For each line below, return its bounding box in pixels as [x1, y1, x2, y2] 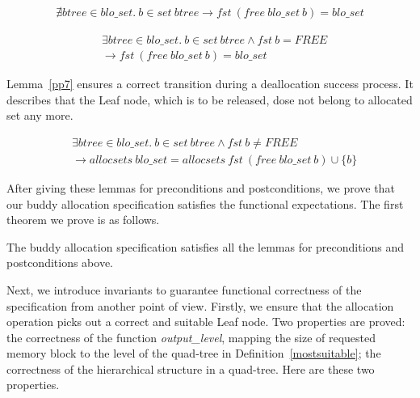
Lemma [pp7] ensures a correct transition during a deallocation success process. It [6, 75, 414, 92]
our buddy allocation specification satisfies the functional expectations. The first [6, 195, 404, 212]
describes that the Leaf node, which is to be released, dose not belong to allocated [6, 91, 413, 108]
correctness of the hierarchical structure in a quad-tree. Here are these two [6, 360, 375, 377]
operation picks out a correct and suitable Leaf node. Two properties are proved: [6, 313, 405, 330]
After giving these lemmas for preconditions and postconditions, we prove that [6, 179, 395, 196]
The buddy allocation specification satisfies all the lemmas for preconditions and [6, 238, 405, 255]
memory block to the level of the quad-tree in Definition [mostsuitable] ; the [6, 345, 381, 362]
